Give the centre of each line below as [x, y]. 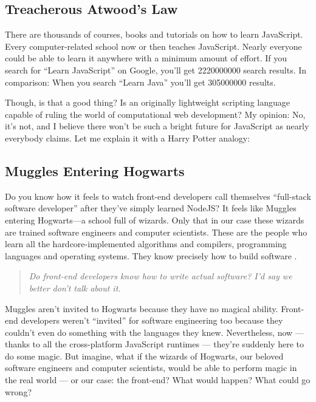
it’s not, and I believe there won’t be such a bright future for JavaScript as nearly [157, 126]
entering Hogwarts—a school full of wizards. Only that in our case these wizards [155, 220]
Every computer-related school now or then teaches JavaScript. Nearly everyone [153, 46]
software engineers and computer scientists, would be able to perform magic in [151, 368]
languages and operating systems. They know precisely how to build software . [151, 255]
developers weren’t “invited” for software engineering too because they [152, 320]
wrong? [18, 391]
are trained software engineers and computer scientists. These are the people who [156, 232]
